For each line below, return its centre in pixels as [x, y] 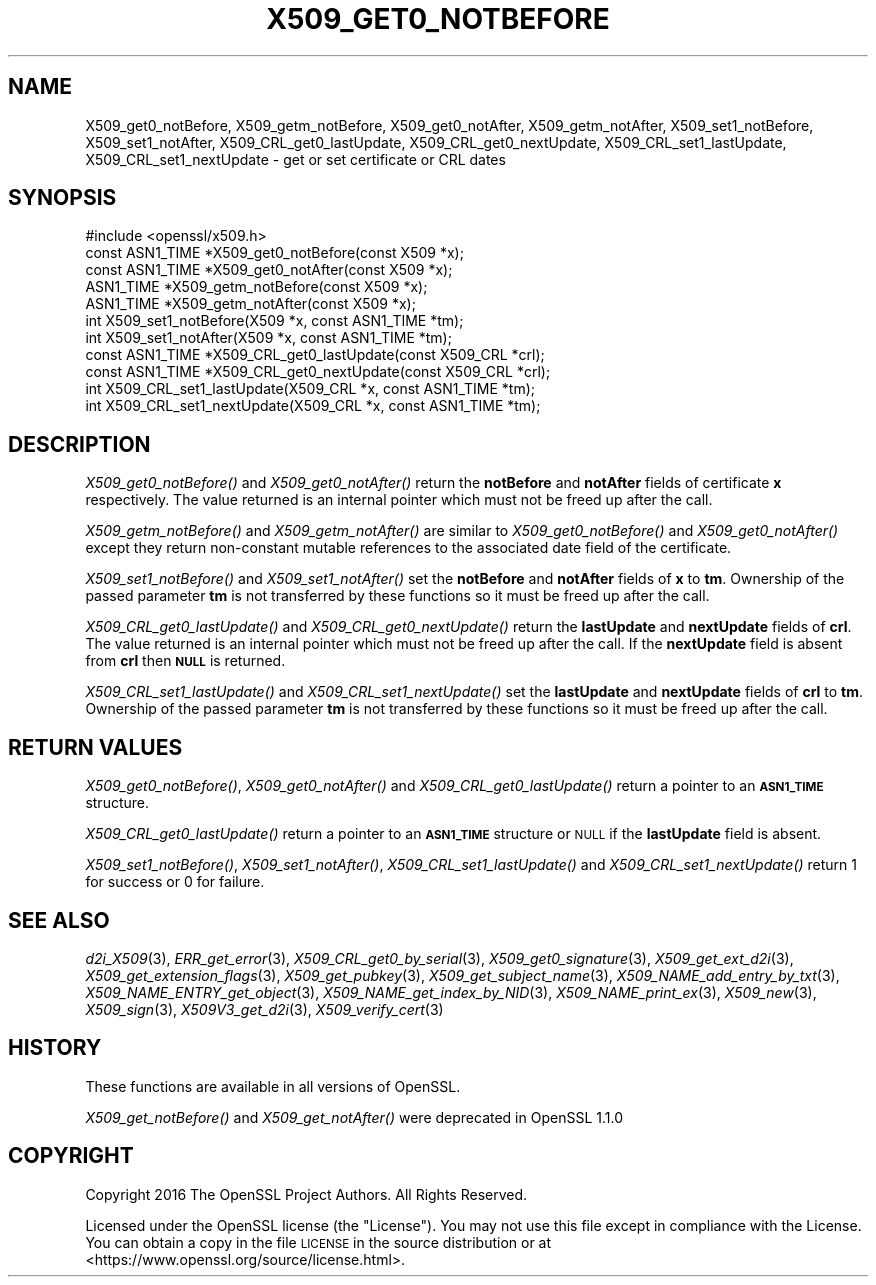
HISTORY [55, 1048]
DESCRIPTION [79, 444]
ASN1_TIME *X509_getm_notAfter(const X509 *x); [250, 304]
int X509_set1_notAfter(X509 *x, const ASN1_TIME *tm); [268, 338]
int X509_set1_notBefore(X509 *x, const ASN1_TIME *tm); [274, 321]
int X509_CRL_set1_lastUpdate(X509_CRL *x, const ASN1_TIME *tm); [310, 389]
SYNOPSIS [62, 198]
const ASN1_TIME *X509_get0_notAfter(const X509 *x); [269, 270]
